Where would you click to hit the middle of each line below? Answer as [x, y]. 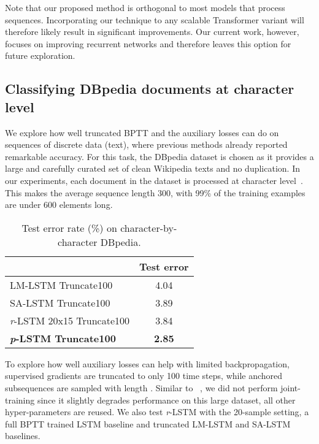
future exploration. [40, 55]
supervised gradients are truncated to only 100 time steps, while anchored [144, 376]
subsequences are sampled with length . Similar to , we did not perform [141, 387]
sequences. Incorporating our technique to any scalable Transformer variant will [155, 19]
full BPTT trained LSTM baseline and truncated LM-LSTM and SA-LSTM [148, 423]
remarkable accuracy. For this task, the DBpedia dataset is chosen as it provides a [159, 156]
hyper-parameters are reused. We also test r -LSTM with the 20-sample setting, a [157, 412]
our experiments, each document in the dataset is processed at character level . [154, 180]
